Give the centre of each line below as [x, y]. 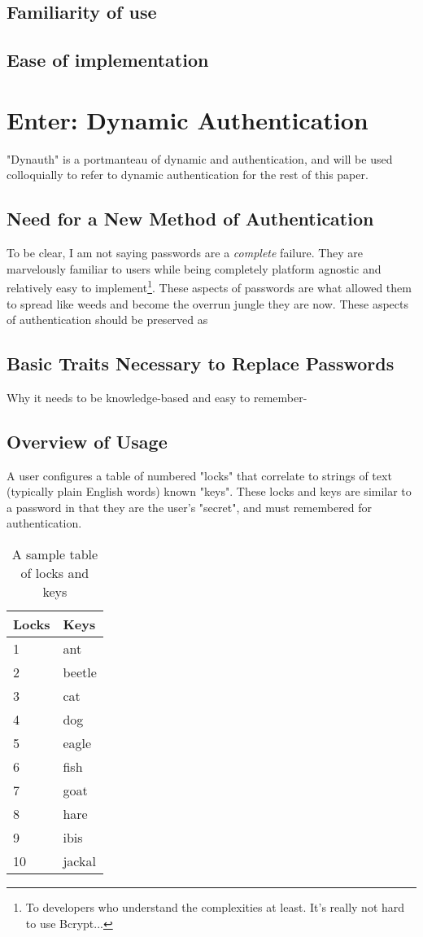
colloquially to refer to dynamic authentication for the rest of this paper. [188, 175]
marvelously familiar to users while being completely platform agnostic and [194, 268]
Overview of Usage [87, 441]
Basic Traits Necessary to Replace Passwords [201, 363]
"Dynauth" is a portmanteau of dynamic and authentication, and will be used [200, 158]
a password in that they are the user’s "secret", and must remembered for [190, 507]
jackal [79, 861]
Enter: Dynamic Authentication [188, 119]
